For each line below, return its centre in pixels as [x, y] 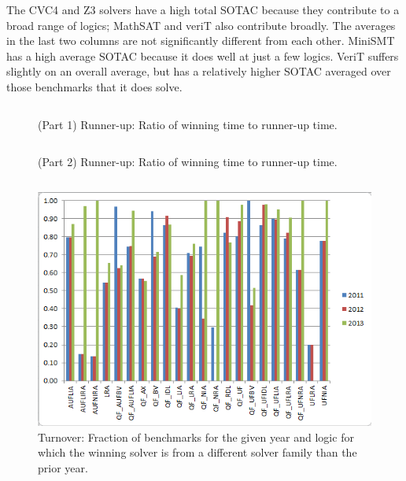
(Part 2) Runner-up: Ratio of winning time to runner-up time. [188, 162]
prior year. [63, 467]
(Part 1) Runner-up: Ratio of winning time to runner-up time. [188, 124]
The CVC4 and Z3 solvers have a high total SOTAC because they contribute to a [203, 9]
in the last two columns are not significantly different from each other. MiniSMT [201, 41]
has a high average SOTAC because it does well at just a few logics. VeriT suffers [203, 55]
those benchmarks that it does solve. [94, 86]
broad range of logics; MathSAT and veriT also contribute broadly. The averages [201, 25]
